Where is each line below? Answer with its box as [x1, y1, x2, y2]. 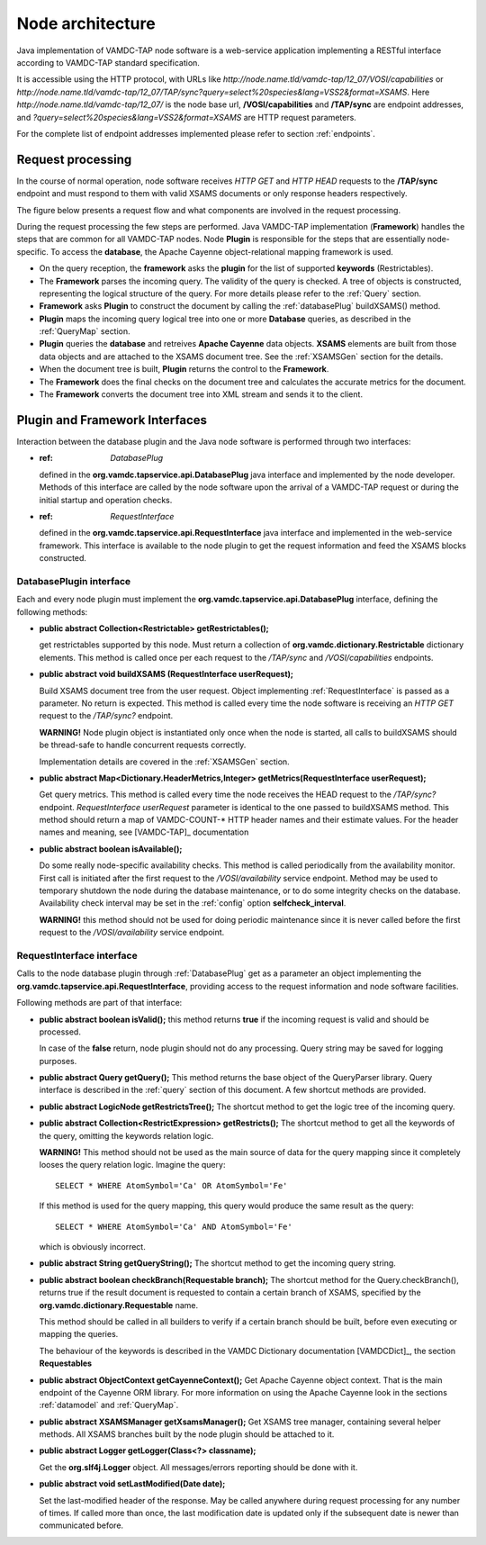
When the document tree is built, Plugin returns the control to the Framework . [39, 364, 329, 375]
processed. [39, 1026, 81, 1037]
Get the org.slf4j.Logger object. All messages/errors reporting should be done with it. [39, 1461, 358, 1472]
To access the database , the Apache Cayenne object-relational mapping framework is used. [50, 246, 393, 257]
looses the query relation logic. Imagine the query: [39, 1160, 226, 1170]
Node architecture [16, 14, 157, 33]
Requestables [39, 1358, 93, 1369]
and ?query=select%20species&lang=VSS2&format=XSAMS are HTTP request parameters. [16, 112, 357, 122]
